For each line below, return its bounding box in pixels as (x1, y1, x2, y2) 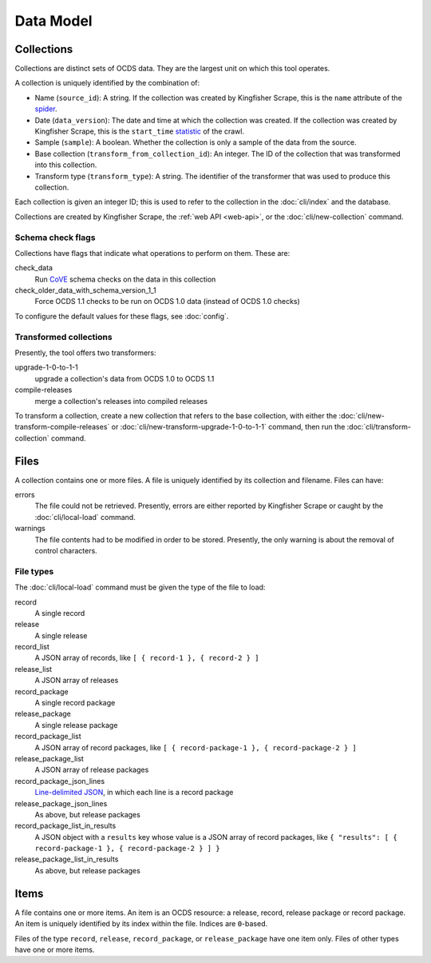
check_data (14, 263, 53, 273)
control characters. (34, 545, 97, 555)
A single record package (34, 698, 116, 708)
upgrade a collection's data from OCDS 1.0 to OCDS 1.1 (34, 374, 215, 383)
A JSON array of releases (34, 676, 119, 685)
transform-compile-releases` (14, 422, 110, 432)
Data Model (14, 12, 93, 30)
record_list (14, 642, 49, 652)
